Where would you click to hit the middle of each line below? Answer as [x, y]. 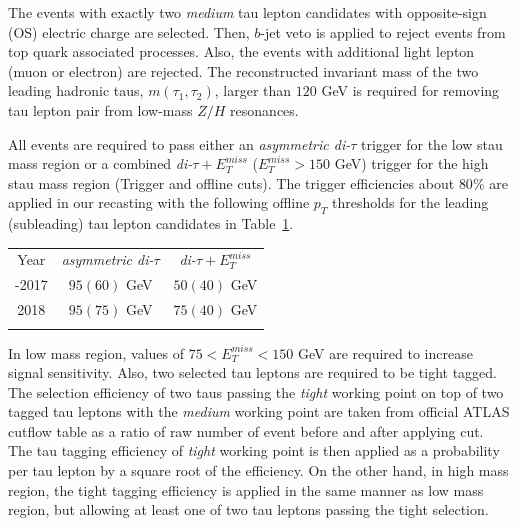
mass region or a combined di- [100, 163]
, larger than [253, 90]
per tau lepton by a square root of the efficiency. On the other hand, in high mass [258, 470]
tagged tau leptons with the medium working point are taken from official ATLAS [259, 411]
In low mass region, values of [96, 352]
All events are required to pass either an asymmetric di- [179, 143]
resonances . [264, 109]
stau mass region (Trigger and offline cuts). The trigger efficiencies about [231, 182]
